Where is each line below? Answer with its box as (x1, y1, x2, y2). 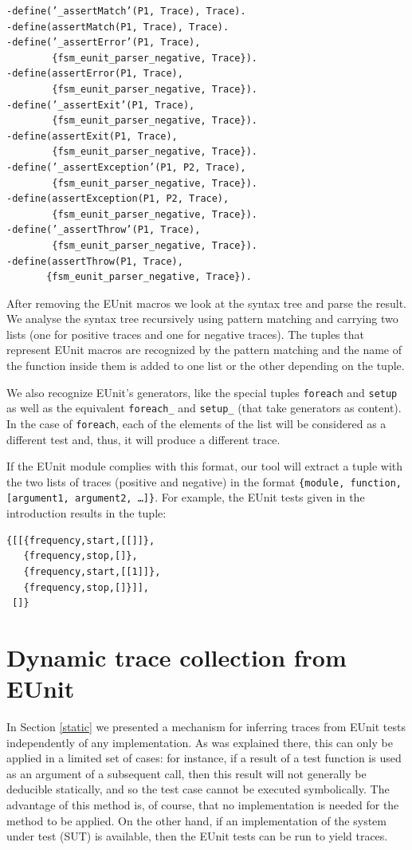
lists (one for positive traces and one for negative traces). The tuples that (6, 325, 364, 342)
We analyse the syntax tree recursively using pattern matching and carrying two (6, 310, 398, 327)
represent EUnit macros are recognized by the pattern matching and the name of (6, 341, 402, 358)
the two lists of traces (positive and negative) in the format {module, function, (6, 473, 402, 490)
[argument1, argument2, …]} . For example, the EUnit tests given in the (6, 489, 365, 506)
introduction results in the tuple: (6, 505, 167, 521)
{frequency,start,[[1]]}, (23, 565, 161, 577)
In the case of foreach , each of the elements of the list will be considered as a (6, 415, 386, 431)
